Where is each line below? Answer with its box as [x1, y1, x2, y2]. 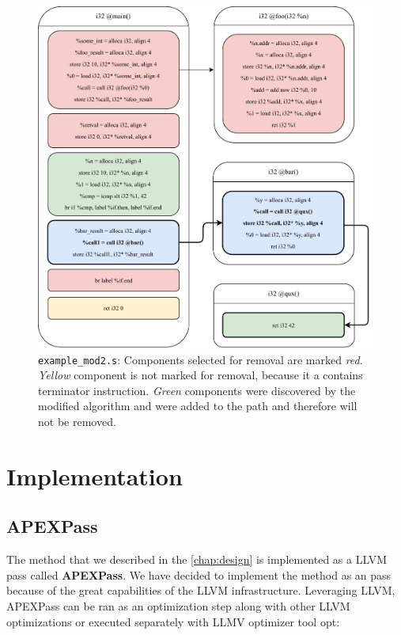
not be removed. [38, 413, 116, 430]
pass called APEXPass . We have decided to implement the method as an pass [6, 566, 392, 583]
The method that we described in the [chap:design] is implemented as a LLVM [6, 551, 387, 568]
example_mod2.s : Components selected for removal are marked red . [38, 351, 363, 367]
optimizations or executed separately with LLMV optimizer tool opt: [6, 613, 340, 629]
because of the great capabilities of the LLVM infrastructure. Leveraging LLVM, [6, 582, 395, 599]
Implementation [6, 459, 183, 492]
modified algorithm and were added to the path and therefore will [38, 397, 357, 414]
